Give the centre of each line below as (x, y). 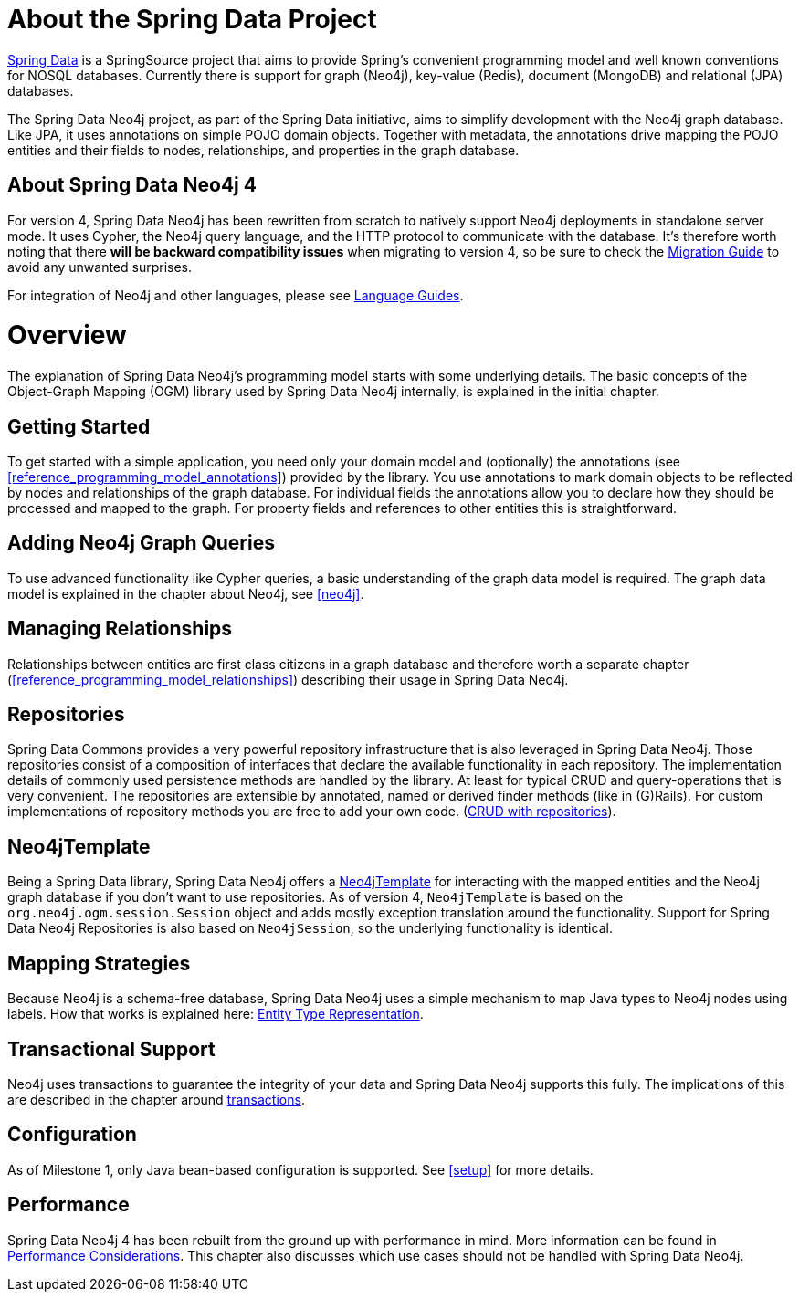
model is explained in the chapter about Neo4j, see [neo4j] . (186, 593)
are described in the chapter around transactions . (156, 1100)
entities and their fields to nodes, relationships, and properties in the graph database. (263, 150)
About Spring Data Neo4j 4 (132, 185)
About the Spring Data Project (192, 19)
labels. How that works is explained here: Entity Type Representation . (216, 1014)
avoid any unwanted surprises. (100, 267)
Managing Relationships (120, 629)
